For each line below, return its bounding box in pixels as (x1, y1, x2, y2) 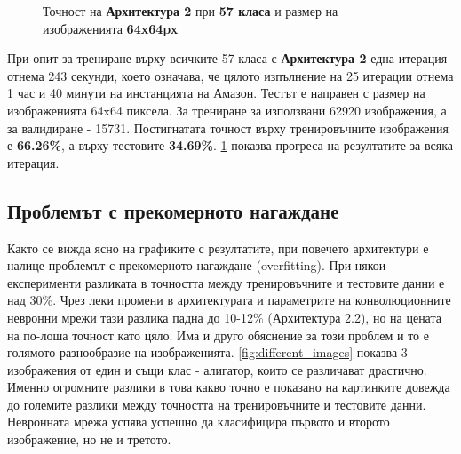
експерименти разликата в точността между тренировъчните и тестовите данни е (7, 273, 445, 291)
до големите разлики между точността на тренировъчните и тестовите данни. (7, 394, 426, 413)
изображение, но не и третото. (7, 430, 171, 449)
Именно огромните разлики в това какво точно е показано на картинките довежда (7, 378, 450, 396)
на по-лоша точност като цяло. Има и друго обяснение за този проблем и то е (7, 325, 429, 344)
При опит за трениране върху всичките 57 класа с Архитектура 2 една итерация (7, 49, 448, 68)
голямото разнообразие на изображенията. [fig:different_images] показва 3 (7, 343, 408, 362)
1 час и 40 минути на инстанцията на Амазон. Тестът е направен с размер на (7, 84, 425, 102)
